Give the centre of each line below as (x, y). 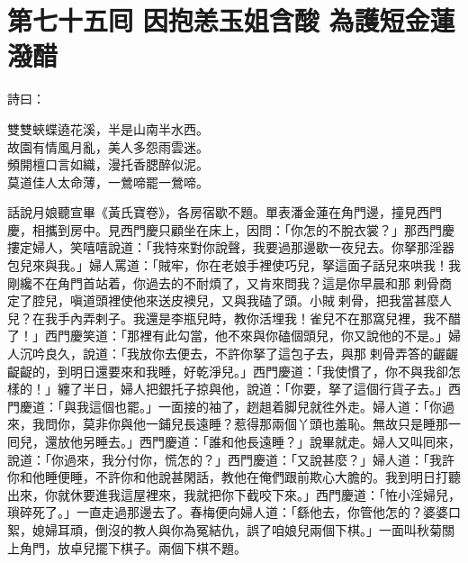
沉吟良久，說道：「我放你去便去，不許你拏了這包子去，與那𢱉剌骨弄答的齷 (232, 354)
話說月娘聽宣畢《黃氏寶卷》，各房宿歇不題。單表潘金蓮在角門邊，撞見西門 (225, 212)
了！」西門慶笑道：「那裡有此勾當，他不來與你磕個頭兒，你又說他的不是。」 (228, 336)
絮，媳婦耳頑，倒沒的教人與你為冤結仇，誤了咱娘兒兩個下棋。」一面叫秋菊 (225, 529)
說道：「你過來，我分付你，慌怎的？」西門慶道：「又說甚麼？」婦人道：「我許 (231, 459)
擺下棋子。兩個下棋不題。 (171, 547)
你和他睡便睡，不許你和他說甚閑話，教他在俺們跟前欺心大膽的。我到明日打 (228, 477)
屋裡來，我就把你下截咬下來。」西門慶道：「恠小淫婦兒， (297, 494)
